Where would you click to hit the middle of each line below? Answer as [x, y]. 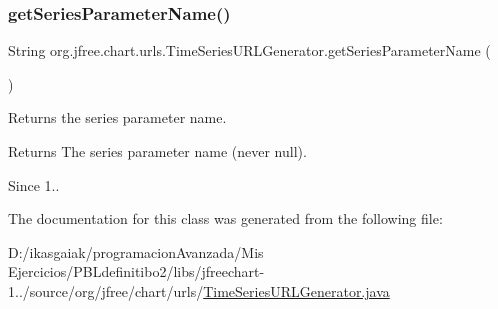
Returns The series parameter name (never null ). [157, 151]
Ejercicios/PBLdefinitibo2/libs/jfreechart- [136, 271]
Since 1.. [34, 184]
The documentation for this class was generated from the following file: [225, 218]
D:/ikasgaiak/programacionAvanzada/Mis [136, 251]
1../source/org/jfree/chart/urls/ [106, 290]
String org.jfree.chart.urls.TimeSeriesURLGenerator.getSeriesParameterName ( [249, 50]
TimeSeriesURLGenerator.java [296, 290]
